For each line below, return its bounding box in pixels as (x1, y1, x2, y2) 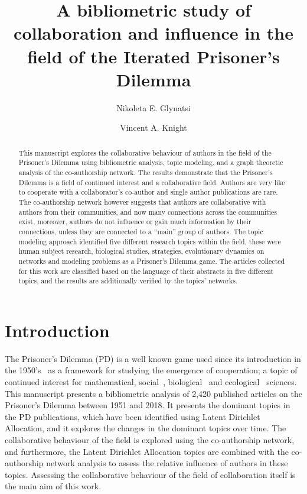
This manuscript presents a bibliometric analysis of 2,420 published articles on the (5, 387, 302, 399)
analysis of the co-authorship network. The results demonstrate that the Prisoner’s (18, 167, 273, 177)
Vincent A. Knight (120, 121, 187, 134)
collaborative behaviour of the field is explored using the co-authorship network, (5, 433, 295, 445)
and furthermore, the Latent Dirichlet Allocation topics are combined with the (5, 445, 289, 457)
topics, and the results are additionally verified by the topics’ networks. (18, 276, 238, 286)
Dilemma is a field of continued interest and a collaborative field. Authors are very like (18, 177, 285, 187)
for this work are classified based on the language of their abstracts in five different (18, 266, 274, 276)
